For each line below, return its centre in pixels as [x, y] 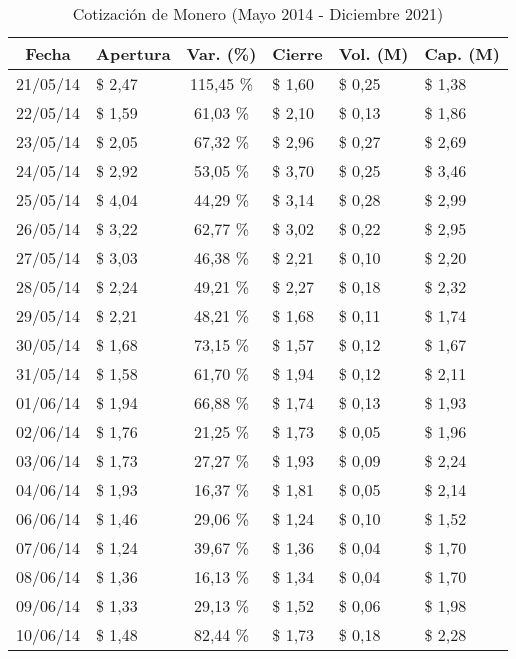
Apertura [133, 53]
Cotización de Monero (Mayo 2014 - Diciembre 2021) [258, 13]
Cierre [297, 53]
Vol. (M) [373, 53]
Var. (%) [221, 53]
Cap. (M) [462, 53]
